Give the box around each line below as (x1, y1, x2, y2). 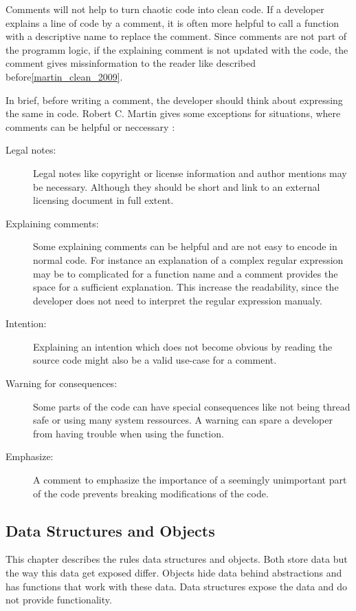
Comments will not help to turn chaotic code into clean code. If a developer (5, 2, 324, 16)
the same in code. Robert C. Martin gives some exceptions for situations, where (5, 106, 341, 121)
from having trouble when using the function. (33, 426, 224, 440)
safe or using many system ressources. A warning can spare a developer (33, 413, 333, 427)
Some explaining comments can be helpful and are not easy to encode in (33, 239, 337, 253)
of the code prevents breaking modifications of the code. (33, 486, 269, 500)
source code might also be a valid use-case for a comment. (33, 353, 277, 367)
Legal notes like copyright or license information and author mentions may (33, 165, 347, 180)
